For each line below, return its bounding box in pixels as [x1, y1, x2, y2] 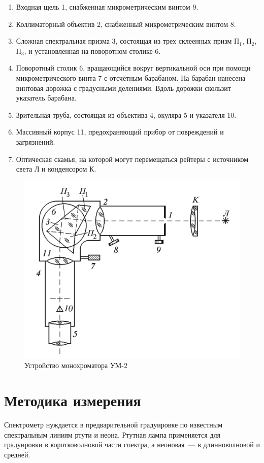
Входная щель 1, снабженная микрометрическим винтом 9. [16, 2, 199, 12]
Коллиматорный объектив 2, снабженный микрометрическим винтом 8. [16, 18, 236, 29]
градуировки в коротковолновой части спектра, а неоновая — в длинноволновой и [4, 439, 260, 450]
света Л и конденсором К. [16, 163, 96, 174]
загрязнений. [16, 136, 55, 147]
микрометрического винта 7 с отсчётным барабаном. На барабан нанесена [16, 72, 246, 83]
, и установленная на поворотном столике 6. [24, 45, 161, 56]
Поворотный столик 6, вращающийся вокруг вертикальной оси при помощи [16, 62, 251, 73]
